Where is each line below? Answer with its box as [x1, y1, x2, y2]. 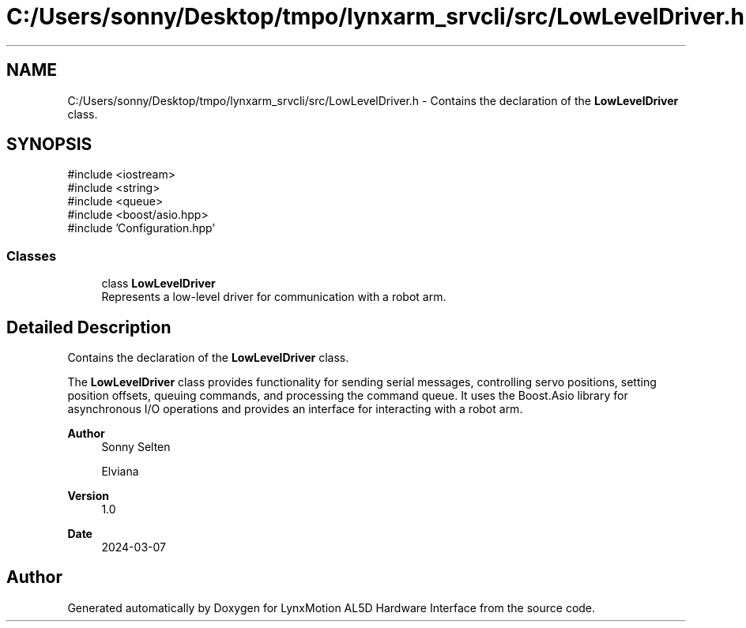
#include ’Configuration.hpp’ [67, 221, 215, 235]
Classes [6, 247, 57, 264]
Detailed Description [6, 317, 171, 337]
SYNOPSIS [6, 134, 92, 155]
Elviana [101, 464, 139, 479]
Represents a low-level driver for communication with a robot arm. [101, 290, 446, 304]
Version [67, 489, 109, 503]
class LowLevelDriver [101, 276, 216, 291]
